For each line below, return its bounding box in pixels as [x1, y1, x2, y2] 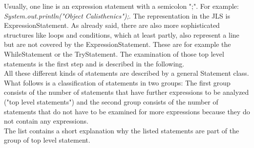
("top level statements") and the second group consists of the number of [4, 96, 218, 106]
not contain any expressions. [4, 116, 88, 126]
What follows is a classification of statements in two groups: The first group [4, 77, 231, 87]
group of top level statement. [4, 135, 90, 145]
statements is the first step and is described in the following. [4, 58, 185, 68]
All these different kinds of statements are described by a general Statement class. [4, 68, 249, 78]
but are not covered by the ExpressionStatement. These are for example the [4, 39, 231, 49]
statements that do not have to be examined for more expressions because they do [4, 106, 250, 116]
